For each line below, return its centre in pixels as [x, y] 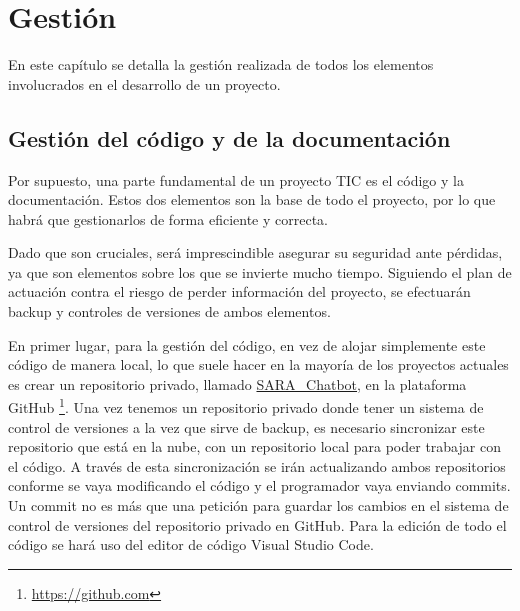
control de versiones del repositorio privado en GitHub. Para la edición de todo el [257, 524]
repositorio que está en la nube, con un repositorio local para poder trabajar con [254, 446]
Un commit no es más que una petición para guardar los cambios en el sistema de [258, 505]
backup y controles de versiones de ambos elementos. [169, 311]
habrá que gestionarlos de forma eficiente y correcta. [168, 218]
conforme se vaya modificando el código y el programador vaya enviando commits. [259, 485]
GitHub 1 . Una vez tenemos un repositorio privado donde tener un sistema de [246, 406]
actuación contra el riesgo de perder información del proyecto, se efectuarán [239, 291]
